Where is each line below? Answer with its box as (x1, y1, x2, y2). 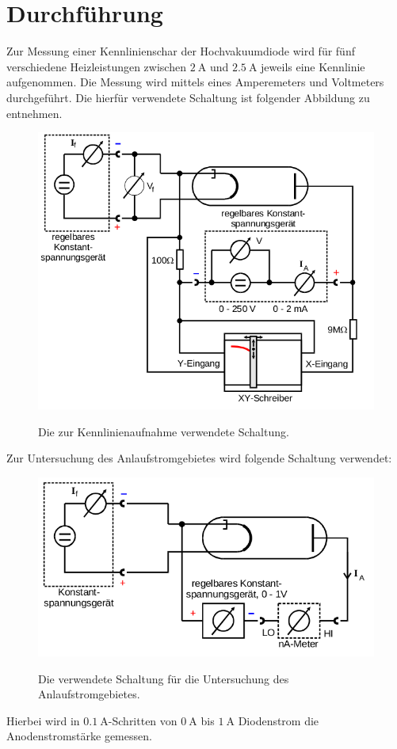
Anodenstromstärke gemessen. (6, 728, 152, 744)
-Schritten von (108, 712, 178, 728)
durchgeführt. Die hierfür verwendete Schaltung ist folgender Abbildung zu (6, 89, 370, 105)
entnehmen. (6, 105, 63, 121)
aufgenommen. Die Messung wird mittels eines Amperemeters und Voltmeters (6, 74, 384, 90)
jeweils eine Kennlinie (261, 58, 365, 74)
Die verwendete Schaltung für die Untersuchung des (38, 670, 289, 686)
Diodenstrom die (238, 712, 319, 728)
